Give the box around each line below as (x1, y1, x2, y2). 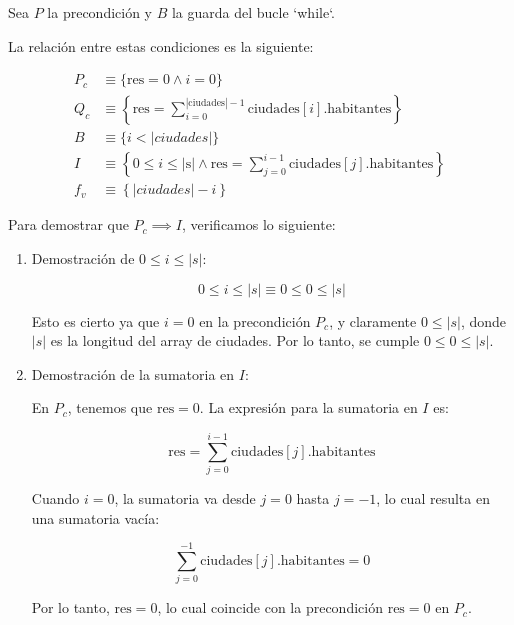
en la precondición (199, 310, 311, 331)
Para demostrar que (8, 214, 129, 235)
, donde (460, 310, 507, 331)
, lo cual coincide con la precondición (157, 597, 383, 618)
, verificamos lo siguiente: (181, 214, 336, 235)
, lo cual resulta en (376, 488, 490, 509)
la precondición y (47, 2, 152, 22)
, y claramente (329, 310, 417, 331)
